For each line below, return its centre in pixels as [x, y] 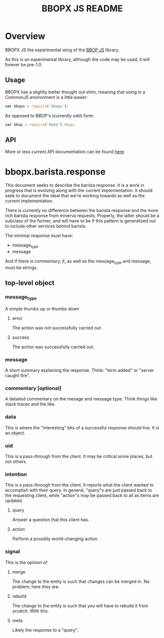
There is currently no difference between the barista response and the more [82, 211]
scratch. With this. [30, 611]
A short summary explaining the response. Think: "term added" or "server [80, 370]
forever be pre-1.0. [24, 64]
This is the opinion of [26, 562]
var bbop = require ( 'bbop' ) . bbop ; [40, 124]
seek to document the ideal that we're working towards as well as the [75, 196]
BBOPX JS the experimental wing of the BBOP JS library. [62, 50]
